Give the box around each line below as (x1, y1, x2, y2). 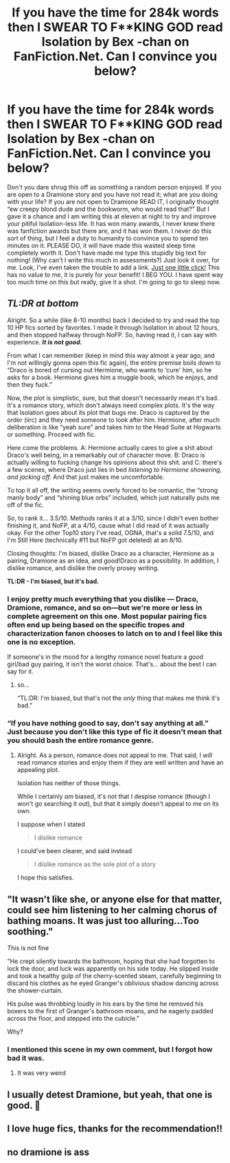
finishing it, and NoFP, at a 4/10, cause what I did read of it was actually (7, 521, 209, 530)
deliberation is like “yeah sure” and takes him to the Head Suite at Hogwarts (7, 422, 221, 431)
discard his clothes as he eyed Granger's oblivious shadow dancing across (7, 979, 219, 987)
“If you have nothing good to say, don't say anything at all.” (7, 718, 209, 727)
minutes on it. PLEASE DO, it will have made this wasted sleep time (7, 241, 196, 249)
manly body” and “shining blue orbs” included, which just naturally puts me (7, 493, 220, 501)
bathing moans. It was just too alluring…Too (7, 915, 199, 927)
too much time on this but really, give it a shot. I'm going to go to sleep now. (7, 278, 221, 286)
